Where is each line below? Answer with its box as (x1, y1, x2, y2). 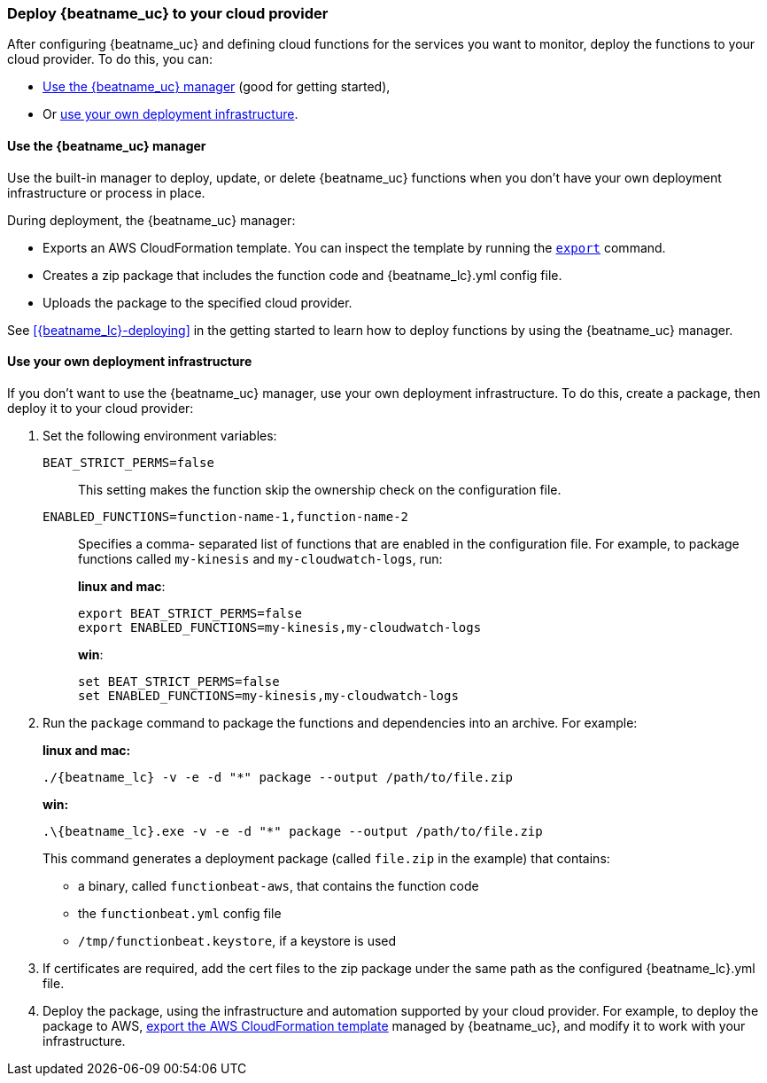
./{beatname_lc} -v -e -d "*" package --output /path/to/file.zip (43, 769, 514, 784)
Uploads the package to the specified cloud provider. (43, 294, 353, 310)
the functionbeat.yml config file (78, 905, 282, 921)
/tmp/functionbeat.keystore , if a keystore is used (78, 932, 397, 948)
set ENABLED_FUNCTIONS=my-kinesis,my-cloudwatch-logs (78, 688, 459, 703)
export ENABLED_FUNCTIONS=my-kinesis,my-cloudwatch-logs (78, 619, 482, 635)
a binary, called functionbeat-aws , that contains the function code (78, 877, 479, 893)
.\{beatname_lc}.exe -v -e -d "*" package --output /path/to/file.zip (43, 823, 543, 838)
